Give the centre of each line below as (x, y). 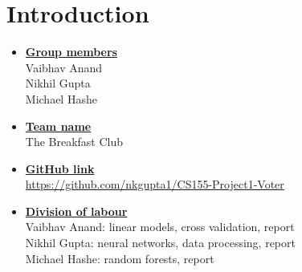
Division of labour (76, 211)
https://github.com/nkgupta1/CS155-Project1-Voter (155, 184)
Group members (71, 52)
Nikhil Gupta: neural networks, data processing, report (160, 243)
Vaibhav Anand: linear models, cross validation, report (160, 227)
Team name (58, 126)
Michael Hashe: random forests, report (120, 258)
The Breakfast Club (74, 142)
